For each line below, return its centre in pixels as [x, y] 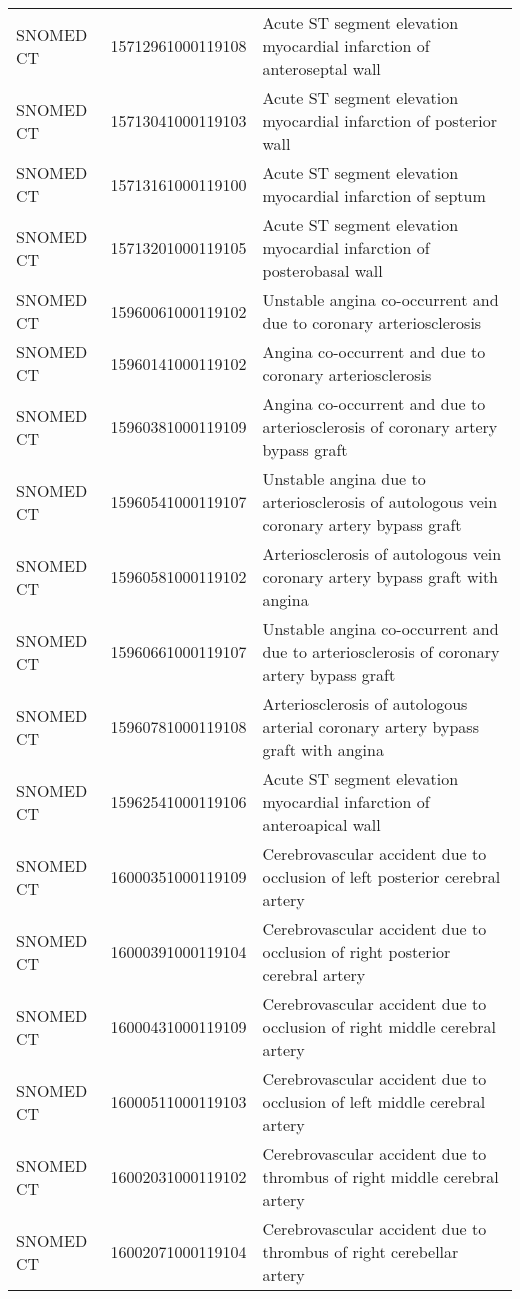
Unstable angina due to [344, 478]
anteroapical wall [321, 824]
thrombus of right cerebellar [360, 1251]
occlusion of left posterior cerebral [381, 876]
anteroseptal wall [321, 68]
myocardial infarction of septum [374, 195]
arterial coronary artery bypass [370, 726]
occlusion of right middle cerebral [379, 1026]
